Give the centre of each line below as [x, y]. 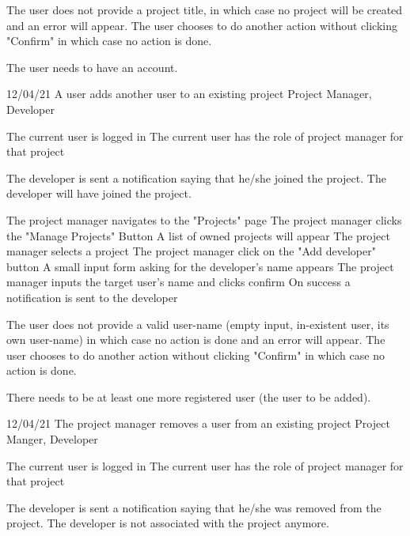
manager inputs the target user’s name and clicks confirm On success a [178, 282]
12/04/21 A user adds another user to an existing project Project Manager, [189, 94]
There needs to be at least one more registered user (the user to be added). [189, 396]
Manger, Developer [52, 439]
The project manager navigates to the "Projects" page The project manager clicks [204, 219]
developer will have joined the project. [99, 193]
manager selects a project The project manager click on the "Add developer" [191, 251]
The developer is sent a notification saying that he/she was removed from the [194, 507]
